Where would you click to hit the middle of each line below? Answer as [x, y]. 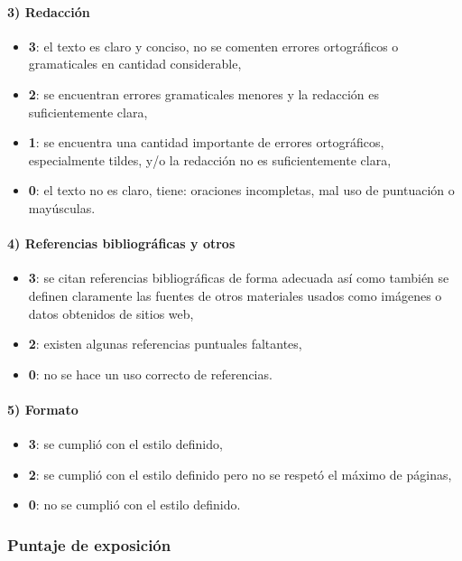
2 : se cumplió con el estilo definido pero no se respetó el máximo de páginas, [240, 474]
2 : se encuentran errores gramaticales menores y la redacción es [203, 93]
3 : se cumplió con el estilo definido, [125, 444]
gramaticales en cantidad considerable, [135, 64]
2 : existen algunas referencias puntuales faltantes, [165, 344]
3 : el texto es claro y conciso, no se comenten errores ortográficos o [213, 46]
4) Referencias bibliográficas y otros [121, 243]
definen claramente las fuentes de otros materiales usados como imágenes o [235, 295]
